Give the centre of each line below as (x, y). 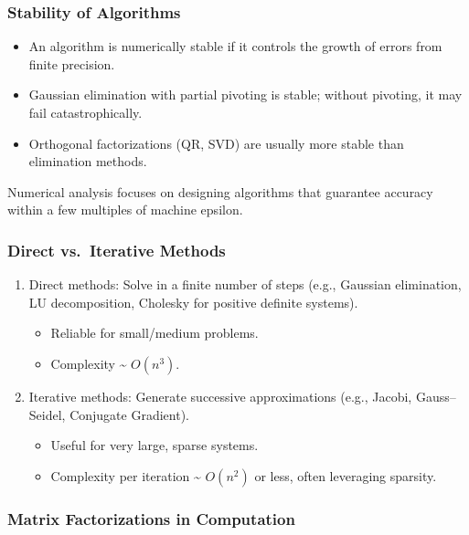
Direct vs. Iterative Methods (117, 250)
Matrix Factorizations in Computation (151, 518)
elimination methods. (88, 161)
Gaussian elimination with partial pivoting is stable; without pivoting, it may (245, 94)
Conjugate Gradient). (129, 414)
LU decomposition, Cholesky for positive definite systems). (193, 302)
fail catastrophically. (85, 112)
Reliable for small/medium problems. (155, 333)
